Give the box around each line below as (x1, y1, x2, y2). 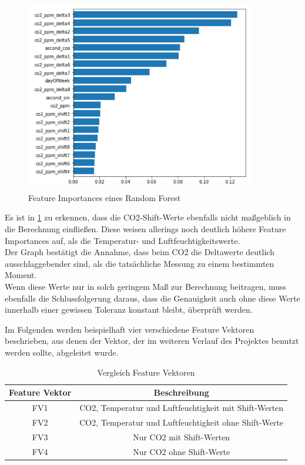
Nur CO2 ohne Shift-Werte (133, 445, 230, 457)
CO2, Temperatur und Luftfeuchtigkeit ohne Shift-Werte (79, 416, 284, 428)
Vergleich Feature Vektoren (97, 366, 195, 378)
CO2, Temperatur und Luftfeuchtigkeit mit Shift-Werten (79, 402, 284, 413)
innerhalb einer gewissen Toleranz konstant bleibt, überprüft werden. (5, 303, 253, 316)
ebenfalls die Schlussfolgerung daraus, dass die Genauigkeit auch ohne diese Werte (5, 292, 300, 304)
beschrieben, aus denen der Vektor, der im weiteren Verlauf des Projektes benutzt (5, 334, 299, 347)
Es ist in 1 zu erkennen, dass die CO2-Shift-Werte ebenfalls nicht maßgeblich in (5, 211, 291, 223)
